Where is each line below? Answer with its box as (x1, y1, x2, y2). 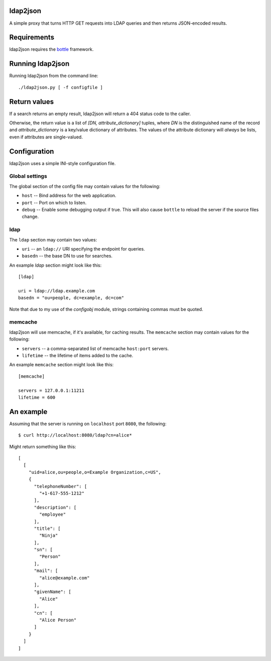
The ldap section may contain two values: (9, 236, 97, 242)
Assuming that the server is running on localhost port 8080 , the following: (9, 421, 167, 427)
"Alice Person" (39, 617, 77, 623)
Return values (9, 97, 54, 106)
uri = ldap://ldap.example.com (18, 288, 95, 294)
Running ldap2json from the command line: (9, 73, 98, 79)
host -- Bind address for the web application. (22, 193, 116, 199)
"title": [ (34, 526, 61, 531)
